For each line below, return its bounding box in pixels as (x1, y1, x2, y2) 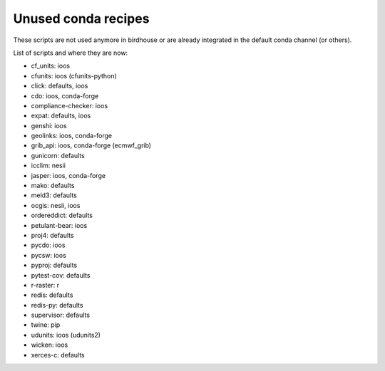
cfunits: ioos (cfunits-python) (31, 71, 117, 80)
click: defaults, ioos (31, 82, 88, 90)
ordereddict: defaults (31, 211, 93, 220)
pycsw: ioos (31, 251, 67, 259)
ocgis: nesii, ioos (31, 201, 81, 209)
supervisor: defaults (31, 310, 91, 320)
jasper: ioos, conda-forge (31, 171, 106, 179)
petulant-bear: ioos (31, 221, 88, 229)
